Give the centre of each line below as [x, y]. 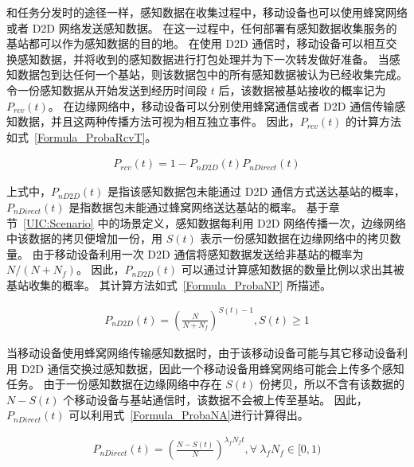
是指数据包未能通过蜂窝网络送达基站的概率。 [186, 206]
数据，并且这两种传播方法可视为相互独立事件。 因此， [158, 121]
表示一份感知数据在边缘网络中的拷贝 [295, 238]
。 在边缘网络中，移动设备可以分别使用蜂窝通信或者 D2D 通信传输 [221, 105]
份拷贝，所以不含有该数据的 [332, 384]
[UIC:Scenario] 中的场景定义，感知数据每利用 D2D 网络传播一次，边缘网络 [215, 222]
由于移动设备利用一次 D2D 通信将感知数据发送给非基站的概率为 [198, 253]
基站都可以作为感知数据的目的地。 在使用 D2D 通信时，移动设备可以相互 [196, 43]
